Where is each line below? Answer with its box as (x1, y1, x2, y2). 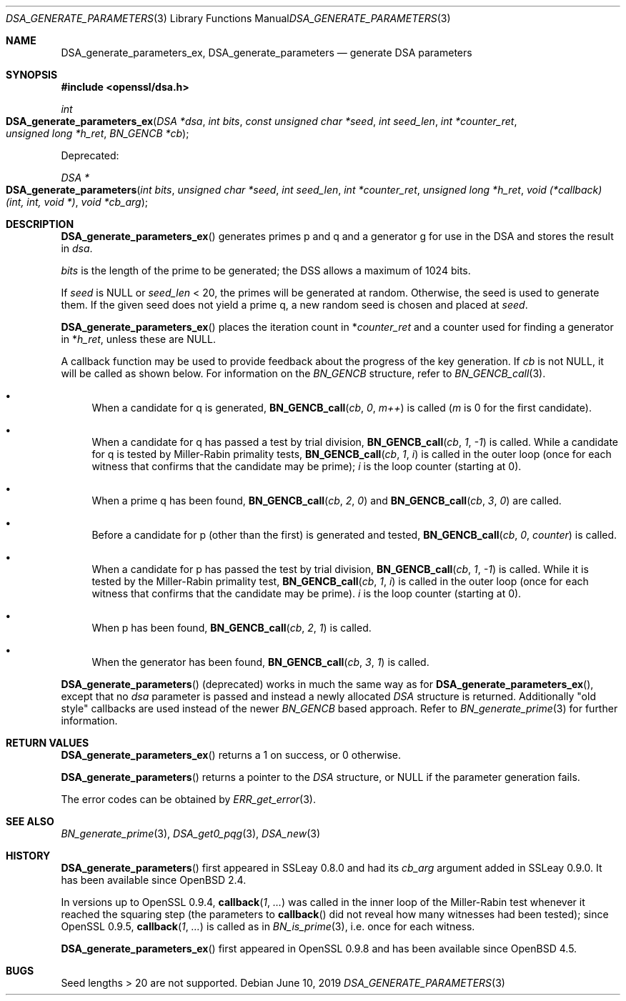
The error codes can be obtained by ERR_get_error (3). (61, 793, 316, 805)
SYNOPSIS (6, 69, 58, 81)
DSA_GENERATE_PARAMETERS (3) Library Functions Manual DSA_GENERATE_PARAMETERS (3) (6, 12, 451, 24)
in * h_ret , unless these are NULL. (61, 333, 216, 345)
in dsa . (61, 242, 93, 254)
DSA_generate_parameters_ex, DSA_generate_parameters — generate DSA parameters (61, 46, 472, 59)
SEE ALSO (6, 815, 54, 827)
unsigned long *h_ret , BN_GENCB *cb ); (6, 127, 189, 139)
